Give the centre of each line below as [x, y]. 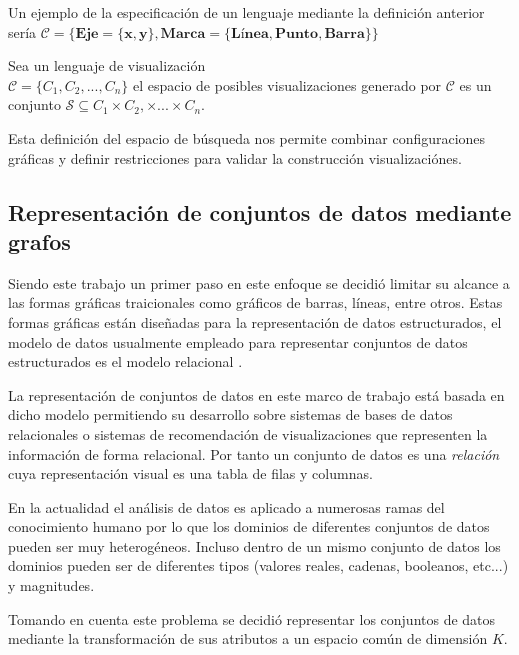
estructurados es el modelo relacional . [125, 361]
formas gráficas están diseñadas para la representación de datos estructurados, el [255, 321]
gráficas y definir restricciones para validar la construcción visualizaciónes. [235, 157]
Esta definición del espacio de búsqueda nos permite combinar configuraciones [247, 137]
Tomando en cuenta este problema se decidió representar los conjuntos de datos [252, 618]
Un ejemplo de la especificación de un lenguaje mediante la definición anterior [246, 12]
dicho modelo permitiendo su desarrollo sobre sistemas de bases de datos [230, 414]
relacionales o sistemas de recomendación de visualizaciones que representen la [248, 433]
